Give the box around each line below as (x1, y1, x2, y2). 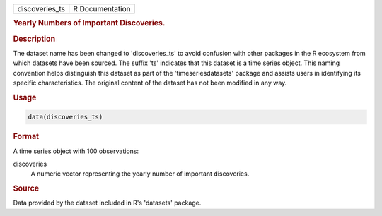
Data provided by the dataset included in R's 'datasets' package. (13, 198, 202, 208)
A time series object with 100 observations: (13, 147, 139, 155)
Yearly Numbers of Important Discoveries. (13, 18, 166, 28)
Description (13, 34, 56, 44)
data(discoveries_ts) (28, 113, 103, 121)
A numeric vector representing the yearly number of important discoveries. (30, 169, 250, 178)
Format (13, 131, 39, 141)
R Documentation (73, 4, 131, 13)
